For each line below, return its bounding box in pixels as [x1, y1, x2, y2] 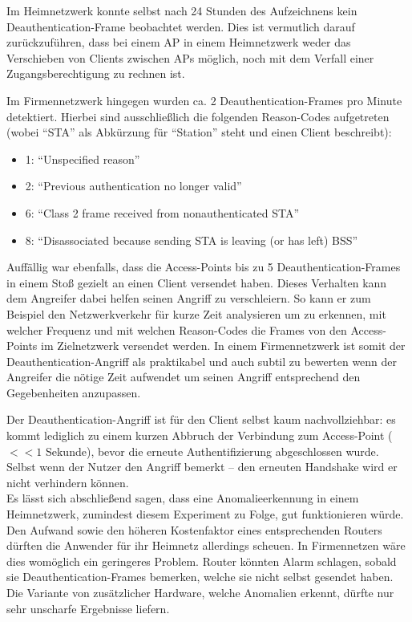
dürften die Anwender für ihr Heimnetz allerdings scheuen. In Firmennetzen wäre [6, 537, 406, 554]
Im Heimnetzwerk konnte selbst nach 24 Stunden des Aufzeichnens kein [6, 2, 357, 18]
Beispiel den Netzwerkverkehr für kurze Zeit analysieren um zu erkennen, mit [6, 305, 386, 322]
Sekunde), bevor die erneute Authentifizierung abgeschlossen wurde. [45, 442, 379, 459]
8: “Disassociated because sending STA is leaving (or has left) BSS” [25, 231, 358, 248]
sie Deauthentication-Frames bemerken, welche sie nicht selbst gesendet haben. [6, 568, 394, 585]
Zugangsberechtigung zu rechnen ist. [6, 65, 185, 82]
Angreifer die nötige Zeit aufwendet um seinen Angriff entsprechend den [6, 368, 361, 385]
